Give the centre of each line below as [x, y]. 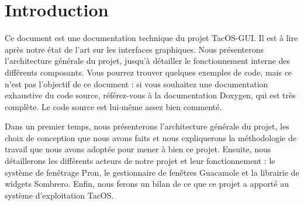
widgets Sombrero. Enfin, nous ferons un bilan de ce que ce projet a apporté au [147, 184]
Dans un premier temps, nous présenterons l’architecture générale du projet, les [147, 126]
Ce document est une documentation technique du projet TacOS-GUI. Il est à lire [151, 38]
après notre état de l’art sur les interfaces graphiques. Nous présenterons [134, 49]
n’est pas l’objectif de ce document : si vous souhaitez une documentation [137, 83]
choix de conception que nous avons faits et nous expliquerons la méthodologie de [151, 137]
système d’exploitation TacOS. [59, 195]
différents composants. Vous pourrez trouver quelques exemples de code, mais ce [148, 72]
